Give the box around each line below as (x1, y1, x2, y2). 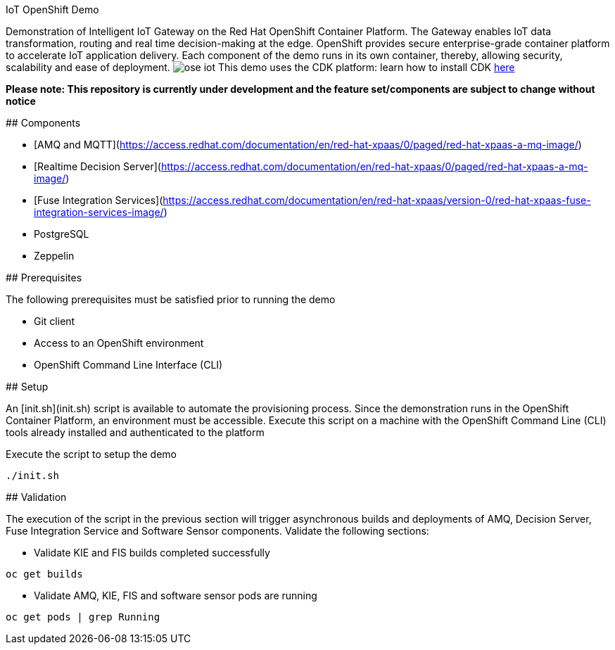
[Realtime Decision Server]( (34, 160, 161, 172)
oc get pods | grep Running (6, 611, 160, 623)
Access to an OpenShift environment (34, 337, 204, 349)
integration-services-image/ (34, 206, 164, 218)
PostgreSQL (34, 228, 89, 240)
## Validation (6, 491, 67, 503)
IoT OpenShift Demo (6, 4, 99, 15)
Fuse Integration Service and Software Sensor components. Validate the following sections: (6, 525, 429, 537)
